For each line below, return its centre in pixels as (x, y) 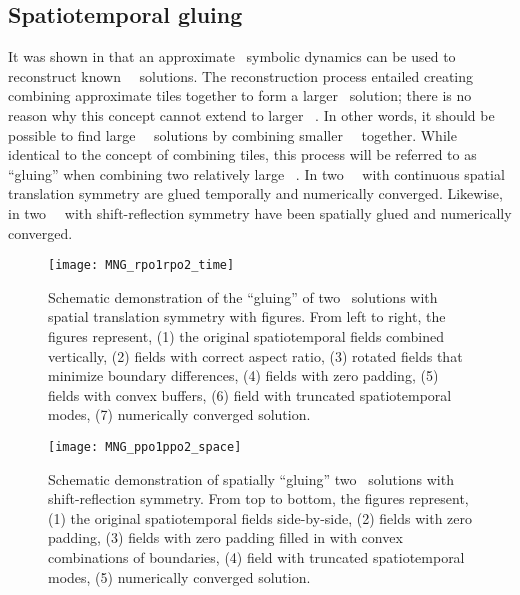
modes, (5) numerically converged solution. (179, 576)
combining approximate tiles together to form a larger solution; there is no (240, 95)
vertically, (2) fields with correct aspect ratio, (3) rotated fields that (255, 355)
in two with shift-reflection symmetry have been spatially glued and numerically (260, 212)
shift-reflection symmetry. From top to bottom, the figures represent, (258, 498)
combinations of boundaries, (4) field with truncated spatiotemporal (256, 556)
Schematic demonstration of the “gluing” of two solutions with (243, 296)
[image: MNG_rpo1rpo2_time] (141, 265)
